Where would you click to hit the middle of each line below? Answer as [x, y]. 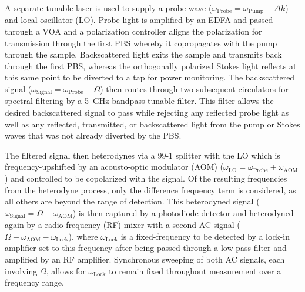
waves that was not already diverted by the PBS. [93, 135]
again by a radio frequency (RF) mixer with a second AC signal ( [123, 225]
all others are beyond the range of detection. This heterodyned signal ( [132, 201]
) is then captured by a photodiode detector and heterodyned [183, 212]
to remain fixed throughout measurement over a [195, 271]
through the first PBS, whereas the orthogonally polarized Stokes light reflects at [151, 66]
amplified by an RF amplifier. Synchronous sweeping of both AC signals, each [145, 259]
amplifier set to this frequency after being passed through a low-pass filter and [146, 248]
